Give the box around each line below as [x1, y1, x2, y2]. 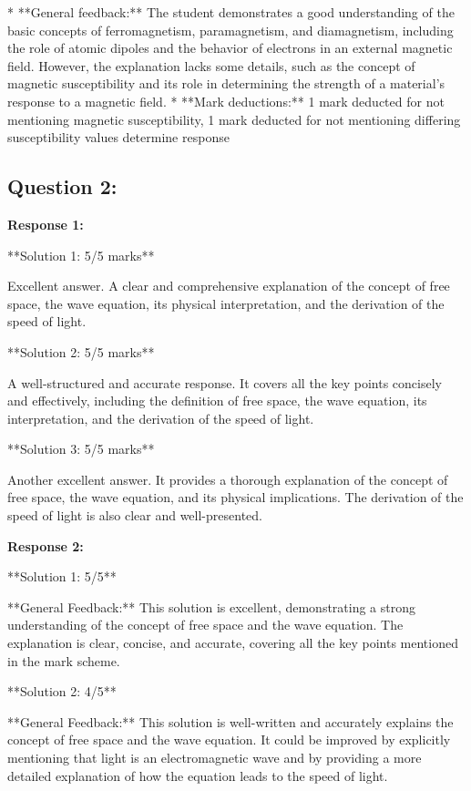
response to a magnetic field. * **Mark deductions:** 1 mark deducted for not [7, 91, 445, 110]
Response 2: [7, 536, 84, 555]
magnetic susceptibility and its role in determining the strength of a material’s [7, 74, 445, 93]
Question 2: [7, 172, 118, 200]
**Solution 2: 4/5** [7, 682, 117, 701]
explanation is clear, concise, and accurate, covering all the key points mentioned [7, 633, 458, 652]
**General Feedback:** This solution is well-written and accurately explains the [7, 712, 454, 731]
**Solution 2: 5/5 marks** [7, 342, 155, 361]
